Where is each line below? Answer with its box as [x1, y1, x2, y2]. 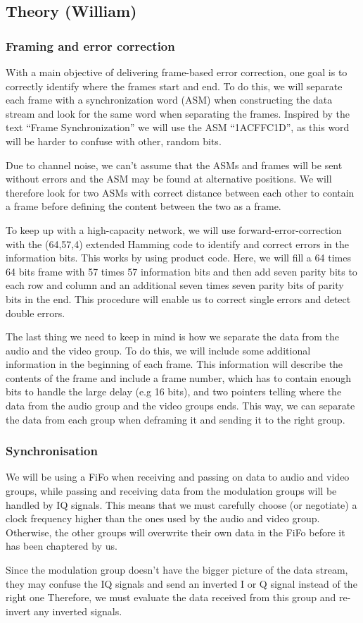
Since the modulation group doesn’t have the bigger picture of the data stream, [6, 562, 348, 577]
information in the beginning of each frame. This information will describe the [6, 357, 343, 371]
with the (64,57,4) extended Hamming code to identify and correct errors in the [6, 236, 349, 251]
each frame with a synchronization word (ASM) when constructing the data [6, 92, 333, 107]
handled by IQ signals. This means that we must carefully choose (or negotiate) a [6, 497, 357, 512]
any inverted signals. [34, 603, 122, 618]
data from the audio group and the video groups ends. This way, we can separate [6, 398, 355, 413]
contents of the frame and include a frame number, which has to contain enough [6, 370, 352, 385]
